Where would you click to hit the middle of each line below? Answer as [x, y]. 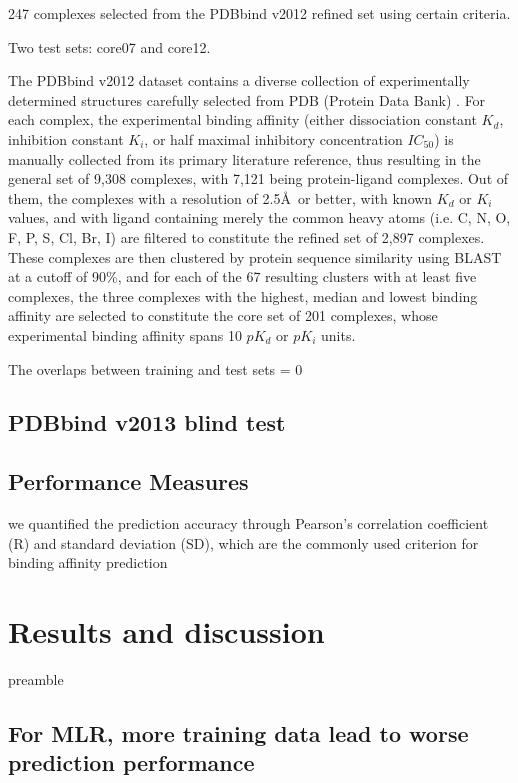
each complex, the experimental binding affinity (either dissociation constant [242, 119]
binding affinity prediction [88, 562]
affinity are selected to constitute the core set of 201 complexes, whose [223, 315]
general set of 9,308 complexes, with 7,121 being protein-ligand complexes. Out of [258, 178]
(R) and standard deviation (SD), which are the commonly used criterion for [243, 542]
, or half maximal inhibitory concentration [273, 138]
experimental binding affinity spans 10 [125, 334]
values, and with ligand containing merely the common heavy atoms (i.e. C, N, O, [259, 217]
